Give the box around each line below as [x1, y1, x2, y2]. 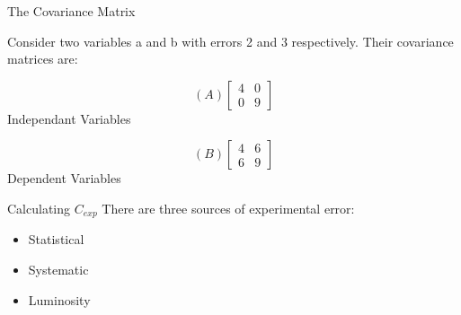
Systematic [28, 260, 89, 279]
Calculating [7, 198, 71, 217]
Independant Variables [7, 109, 131, 127]
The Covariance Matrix [7, 2, 136, 20]
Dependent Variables [7, 169, 121, 188]
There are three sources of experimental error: [102, 198, 355, 217]
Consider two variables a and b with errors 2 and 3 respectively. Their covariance [7, 31, 454, 50]
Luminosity [28, 290, 91, 309]
